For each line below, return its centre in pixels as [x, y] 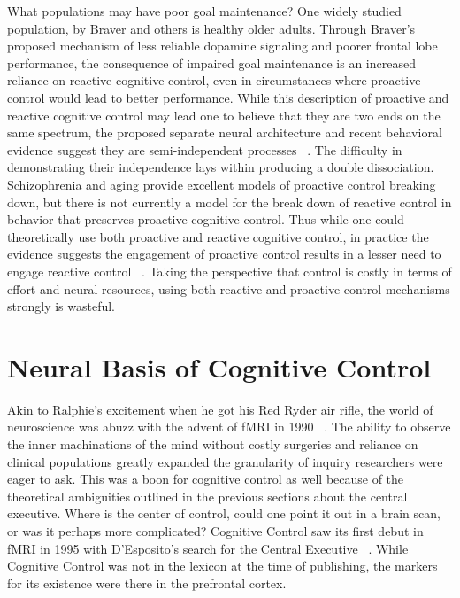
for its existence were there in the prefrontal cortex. [147, 582]
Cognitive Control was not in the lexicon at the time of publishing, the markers [222, 566]
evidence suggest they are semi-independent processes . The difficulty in [205, 149]
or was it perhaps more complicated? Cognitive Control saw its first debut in [215, 530]
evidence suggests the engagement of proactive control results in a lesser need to [224, 254]
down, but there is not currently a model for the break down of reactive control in [230, 202]
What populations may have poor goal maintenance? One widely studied [204, 11]
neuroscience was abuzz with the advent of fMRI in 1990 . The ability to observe [229, 427]
